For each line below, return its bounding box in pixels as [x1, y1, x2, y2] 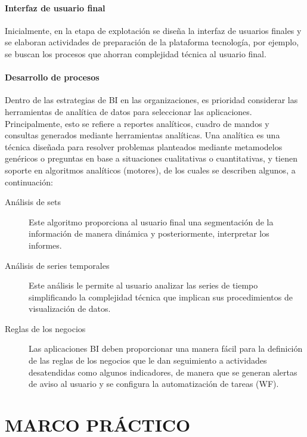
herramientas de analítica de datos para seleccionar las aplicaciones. [5, 105, 252, 117]
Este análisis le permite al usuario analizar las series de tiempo [29, 279, 258, 292]
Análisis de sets [5, 196, 61, 208]
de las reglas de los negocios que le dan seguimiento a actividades [29, 354, 267, 367]
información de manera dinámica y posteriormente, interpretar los [29, 227, 269, 240]
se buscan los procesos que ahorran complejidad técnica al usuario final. [5, 47, 266, 60]
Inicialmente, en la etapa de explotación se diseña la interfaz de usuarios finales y [5, 24, 302, 36]
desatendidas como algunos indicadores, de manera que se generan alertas [29, 365, 297, 378]
